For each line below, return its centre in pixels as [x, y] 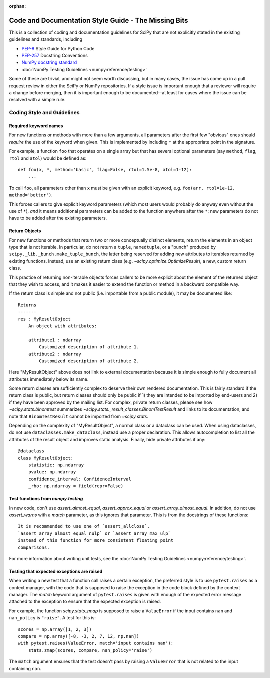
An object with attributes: [63, 326]
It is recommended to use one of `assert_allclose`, [84, 526]
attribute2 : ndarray [55, 354]
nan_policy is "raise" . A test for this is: [52, 618]
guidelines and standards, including [46, 39]
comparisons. [34, 547]
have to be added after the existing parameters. [58, 218]
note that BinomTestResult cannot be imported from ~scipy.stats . [79, 416]
